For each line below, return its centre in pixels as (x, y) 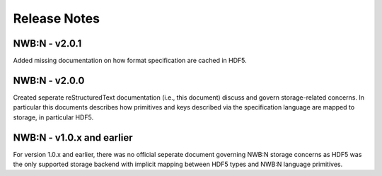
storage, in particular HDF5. (53, 117)
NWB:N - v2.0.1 (47, 43)
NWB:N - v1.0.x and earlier (73, 137)
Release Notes (57, 18)
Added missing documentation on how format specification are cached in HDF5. (130, 61)
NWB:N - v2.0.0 (49, 80)
